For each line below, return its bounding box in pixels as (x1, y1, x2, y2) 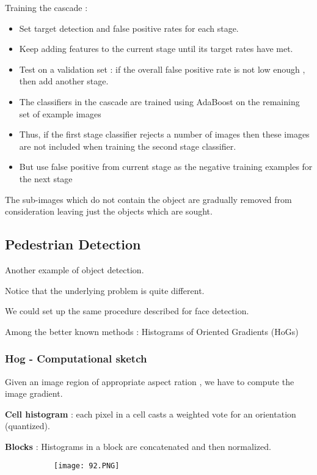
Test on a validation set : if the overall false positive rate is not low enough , (19, 62, 305, 75)
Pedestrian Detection (5, 235, 141, 254)
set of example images (19, 107, 101, 120)
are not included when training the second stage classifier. (19, 139, 236, 152)
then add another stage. (19, 75, 109, 87)
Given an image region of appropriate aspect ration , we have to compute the (5, 375, 294, 388)
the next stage (19, 172, 73, 185)
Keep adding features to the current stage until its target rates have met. (19, 42, 293, 55)
